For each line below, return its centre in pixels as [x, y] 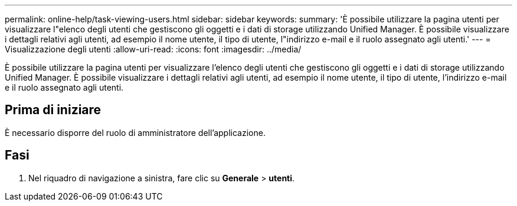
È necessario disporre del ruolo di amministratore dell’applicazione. [135, 132]
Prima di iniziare [53, 110]
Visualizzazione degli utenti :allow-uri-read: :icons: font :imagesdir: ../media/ [153, 49]
